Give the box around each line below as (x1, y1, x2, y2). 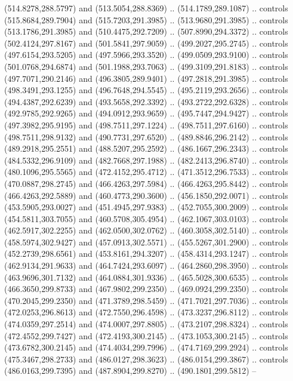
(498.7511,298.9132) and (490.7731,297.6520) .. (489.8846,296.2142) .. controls (4, 130, 288, 143)
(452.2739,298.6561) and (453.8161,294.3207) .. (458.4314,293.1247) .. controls (4, 247, 288, 260)
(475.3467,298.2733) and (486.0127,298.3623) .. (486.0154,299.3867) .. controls (4, 352, 288, 365)
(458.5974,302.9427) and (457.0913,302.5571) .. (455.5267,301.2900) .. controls (4, 235, 288, 248)
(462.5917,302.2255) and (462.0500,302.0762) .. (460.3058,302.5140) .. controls (4, 224, 288, 236)
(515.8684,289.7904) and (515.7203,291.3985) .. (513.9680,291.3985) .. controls (4, 13, 288, 26)
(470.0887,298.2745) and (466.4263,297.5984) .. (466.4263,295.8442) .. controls (4, 177, 288, 189)
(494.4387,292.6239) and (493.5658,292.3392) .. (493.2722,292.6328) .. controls (4, 95, 288, 107)
